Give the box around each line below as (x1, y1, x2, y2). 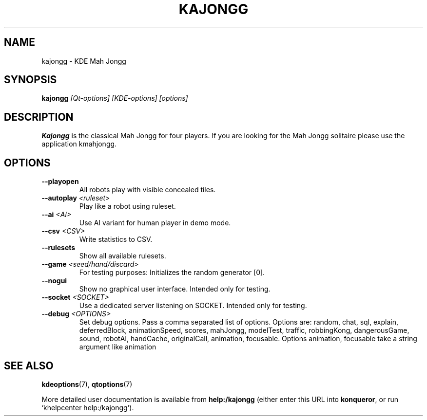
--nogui (41, 276, 67, 285)
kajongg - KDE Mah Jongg (41, 56, 126, 65)
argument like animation (79, 343, 156, 351)
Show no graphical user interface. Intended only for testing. (79, 285, 271, 293)
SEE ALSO (4, 359, 54, 372)
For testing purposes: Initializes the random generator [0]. (79, 268, 265, 277)
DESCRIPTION (4, 110, 74, 123)
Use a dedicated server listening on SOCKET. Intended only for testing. (79, 301, 307, 310)
